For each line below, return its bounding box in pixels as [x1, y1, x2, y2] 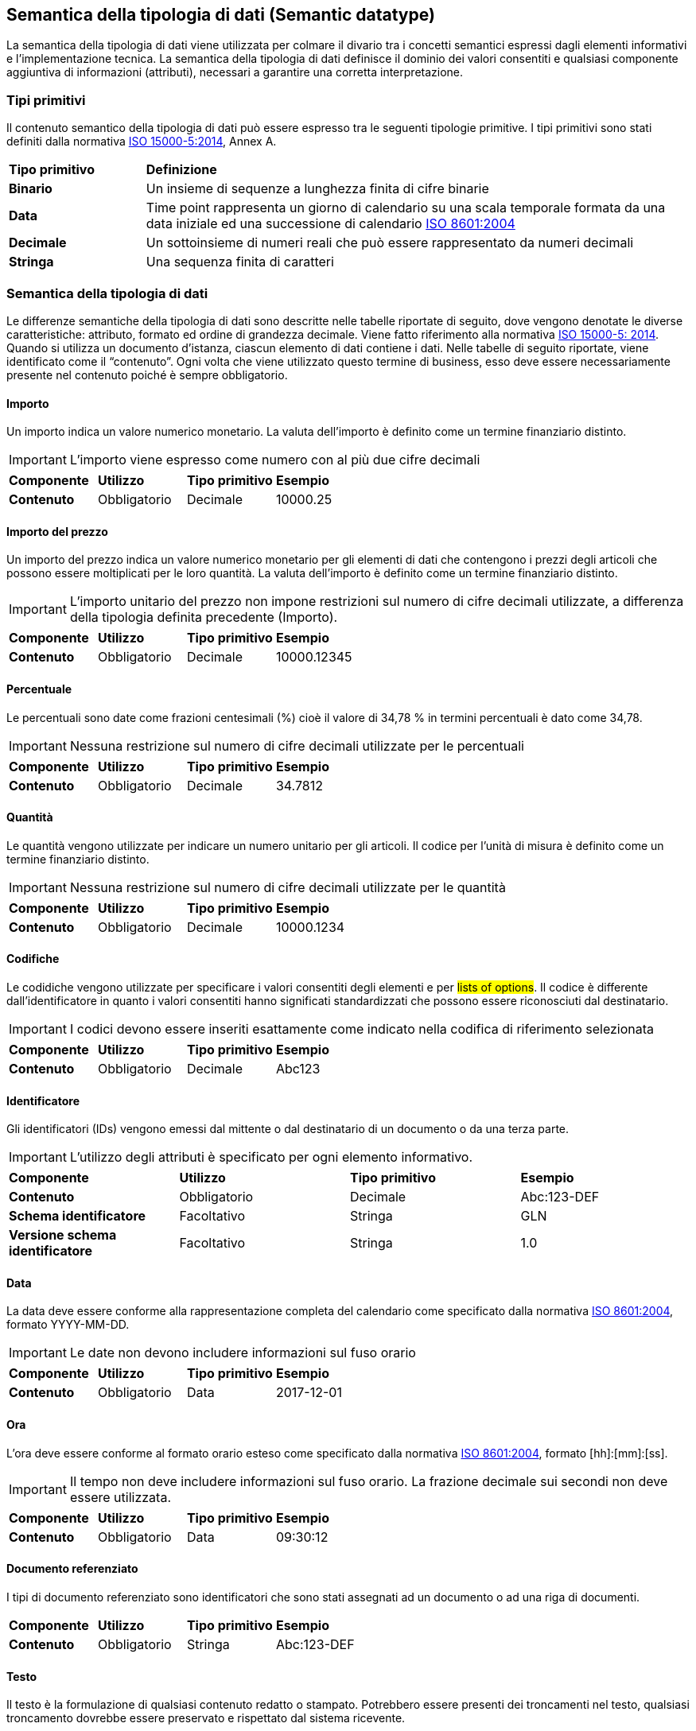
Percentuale [6, 681, 72, 696]
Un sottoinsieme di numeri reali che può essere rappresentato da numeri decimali [146, 235, 634, 251]
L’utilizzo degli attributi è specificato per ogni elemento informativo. [69, 1149, 473, 1166]
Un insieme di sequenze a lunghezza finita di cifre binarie [146, 180, 489, 197]
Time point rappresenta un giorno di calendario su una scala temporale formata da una [146, 200, 666, 216]
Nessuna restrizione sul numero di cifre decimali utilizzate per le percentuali [69, 737, 524, 754]
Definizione [146, 161, 217, 178]
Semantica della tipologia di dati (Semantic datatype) [6, 5, 435, 25]
